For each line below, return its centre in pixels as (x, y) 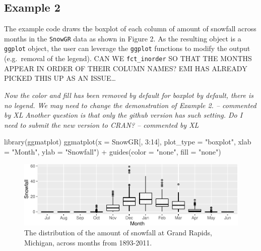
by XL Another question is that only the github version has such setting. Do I (123, 115)
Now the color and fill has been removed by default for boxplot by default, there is (129, 95)
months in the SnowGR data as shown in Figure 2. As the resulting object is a (123, 38)
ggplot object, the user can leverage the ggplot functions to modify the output (127, 48)
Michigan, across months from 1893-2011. (88, 242)
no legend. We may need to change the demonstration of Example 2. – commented (130, 105)
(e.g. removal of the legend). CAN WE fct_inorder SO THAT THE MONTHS (128, 58)
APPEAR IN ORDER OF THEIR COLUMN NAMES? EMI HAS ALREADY (126, 68)
